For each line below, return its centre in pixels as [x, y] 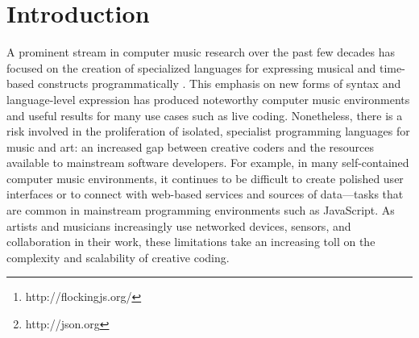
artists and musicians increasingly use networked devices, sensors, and [179, 225]
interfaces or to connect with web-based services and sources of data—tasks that [205, 194]
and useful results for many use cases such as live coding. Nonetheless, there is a [205, 115]
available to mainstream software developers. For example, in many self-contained [208, 163]
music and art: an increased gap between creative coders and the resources [190, 146]
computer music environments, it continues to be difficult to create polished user [205, 178]
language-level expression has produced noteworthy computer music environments [208, 99]
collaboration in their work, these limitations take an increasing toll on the [191, 242]
